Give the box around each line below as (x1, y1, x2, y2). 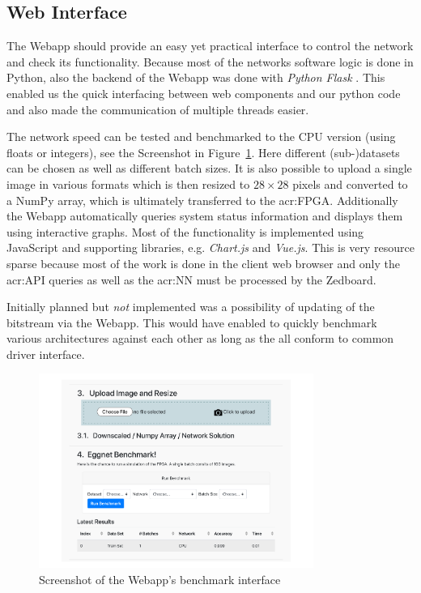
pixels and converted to (292, 175, 408, 192)
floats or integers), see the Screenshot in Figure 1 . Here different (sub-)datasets (6, 143, 400, 160)
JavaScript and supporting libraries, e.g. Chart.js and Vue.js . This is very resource (6, 239, 415, 256)
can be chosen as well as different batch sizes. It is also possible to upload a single (6, 160, 412, 177)
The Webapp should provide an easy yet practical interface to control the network (6, 37, 414, 54)
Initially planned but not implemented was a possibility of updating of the (6, 298, 375, 315)
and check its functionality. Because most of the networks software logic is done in (6, 53, 414, 70)
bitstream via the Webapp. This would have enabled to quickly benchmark (6, 314, 377, 331)
